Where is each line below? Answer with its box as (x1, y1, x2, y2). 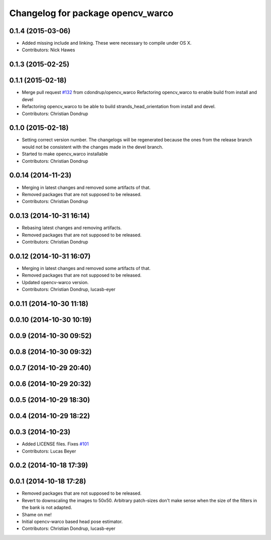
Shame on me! (22, 511, 52, 517)
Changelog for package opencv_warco (9, 8, 174, 19)
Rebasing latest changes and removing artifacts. (22, 225, 122, 231)
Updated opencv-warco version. (22, 279, 89, 285)
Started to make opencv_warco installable (22, 151, 108, 157)
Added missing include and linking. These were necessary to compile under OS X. (22, 40, 192, 46)
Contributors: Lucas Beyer (22, 448, 76, 454)
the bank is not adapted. (22, 504, 72, 510)
